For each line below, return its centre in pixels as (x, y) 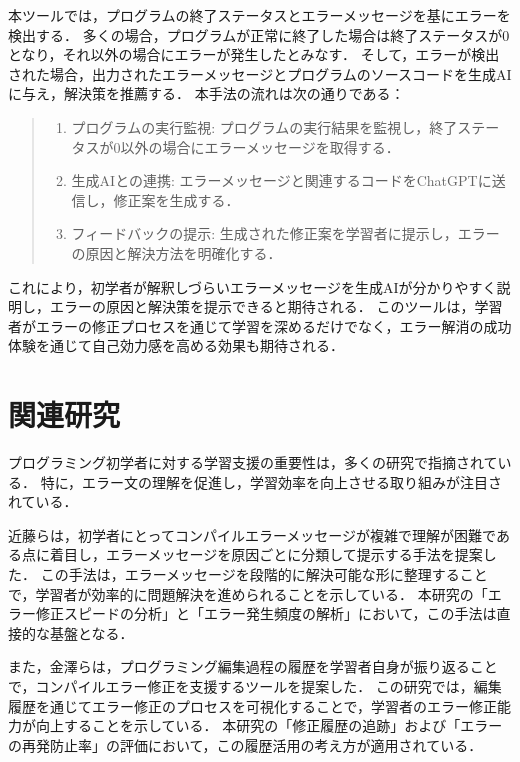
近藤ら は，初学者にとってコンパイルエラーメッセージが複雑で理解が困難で (252, 534)
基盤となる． (91, 632)
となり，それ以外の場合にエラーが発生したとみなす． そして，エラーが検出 (254, 54)
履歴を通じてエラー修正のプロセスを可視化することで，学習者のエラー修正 (253, 705)
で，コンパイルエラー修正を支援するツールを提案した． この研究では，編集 (255, 685)
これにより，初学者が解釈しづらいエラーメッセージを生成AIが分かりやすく (252, 286)
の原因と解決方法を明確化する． (176, 252)
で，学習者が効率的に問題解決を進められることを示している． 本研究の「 (248, 593)
